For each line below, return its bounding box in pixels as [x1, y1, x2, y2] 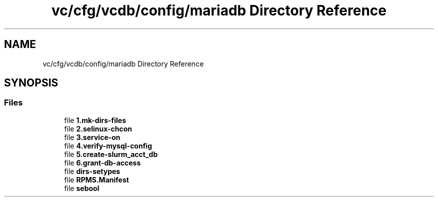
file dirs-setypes [64, 166, 120, 175]
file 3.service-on [64, 132, 120, 141]
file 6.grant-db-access [64, 158, 141, 167]
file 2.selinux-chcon [64, 124, 132, 133]
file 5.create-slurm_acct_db [64, 149, 158, 158]
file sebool [64, 183, 99, 192]
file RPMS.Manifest [64, 175, 129, 184]
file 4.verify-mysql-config [64, 141, 152, 150]
